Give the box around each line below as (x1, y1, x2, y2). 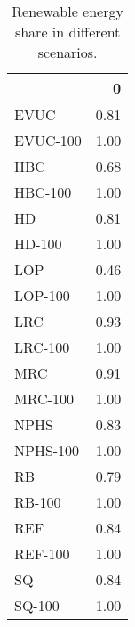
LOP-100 (14, 285, 70, 305)
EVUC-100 (14, 130, 82, 151)
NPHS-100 (14, 440, 80, 460)
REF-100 (14, 543, 70, 564)
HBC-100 (14, 182, 72, 202)
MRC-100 (14, 388, 74, 409)
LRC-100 (14, 337, 70, 357)
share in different (14, 21, 121, 42)
